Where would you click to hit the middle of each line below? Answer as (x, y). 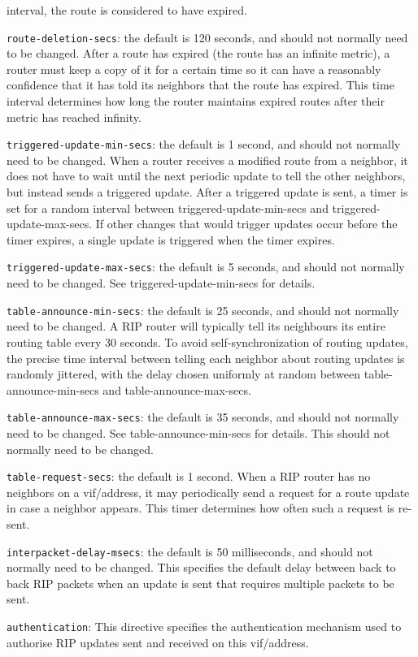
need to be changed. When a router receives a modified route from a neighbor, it (207, 160)
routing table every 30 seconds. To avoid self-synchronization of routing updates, (207, 341)
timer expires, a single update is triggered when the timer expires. (171, 239)
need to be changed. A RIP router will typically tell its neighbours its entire (196, 326)
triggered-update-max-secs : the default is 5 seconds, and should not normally (206, 267)
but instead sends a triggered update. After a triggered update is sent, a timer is (207, 192)
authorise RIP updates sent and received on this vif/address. (158, 642)
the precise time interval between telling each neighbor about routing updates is (206, 358)
